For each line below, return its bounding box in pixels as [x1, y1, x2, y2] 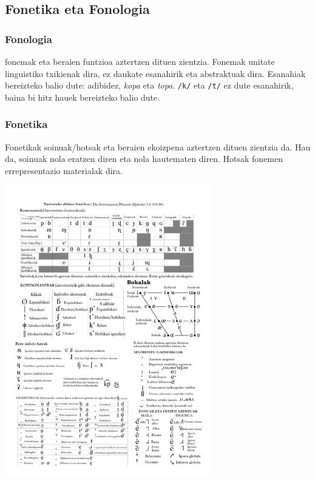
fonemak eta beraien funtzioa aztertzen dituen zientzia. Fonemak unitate [5, 55, 275, 67]
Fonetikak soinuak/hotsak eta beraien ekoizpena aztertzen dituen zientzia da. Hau [5, 140, 311, 153]
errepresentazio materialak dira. [5, 164, 123, 177]
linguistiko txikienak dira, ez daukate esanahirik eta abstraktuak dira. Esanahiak [5, 67, 306, 79]
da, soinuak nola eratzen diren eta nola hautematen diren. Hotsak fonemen [5, 152, 283, 165]
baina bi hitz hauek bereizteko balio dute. [5, 90, 160, 103]
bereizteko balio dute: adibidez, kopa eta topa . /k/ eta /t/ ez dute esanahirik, [5, 79, 294, 92]
